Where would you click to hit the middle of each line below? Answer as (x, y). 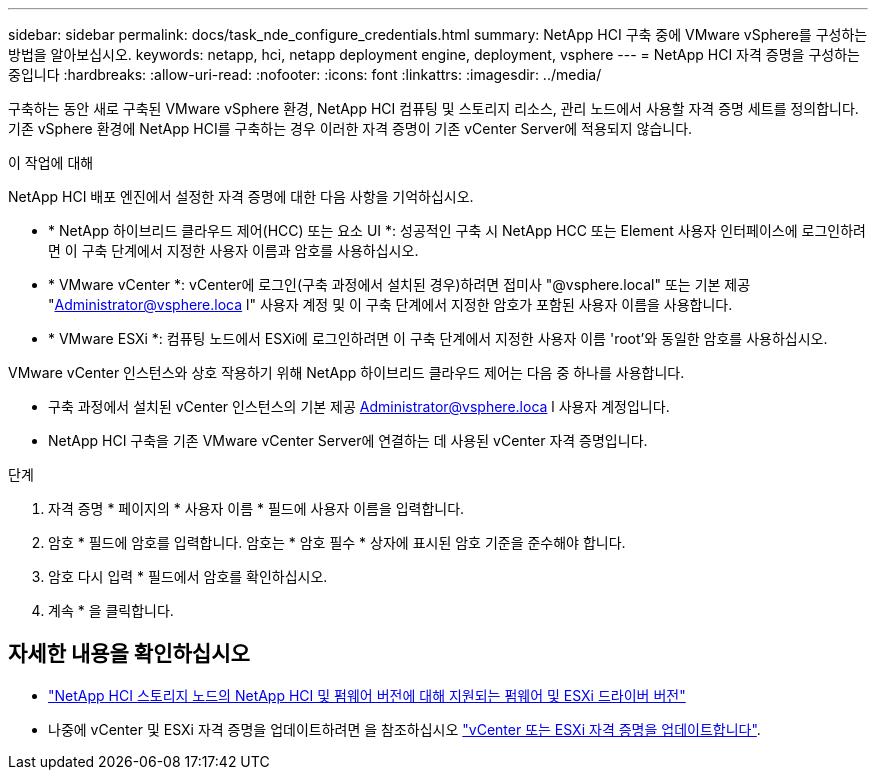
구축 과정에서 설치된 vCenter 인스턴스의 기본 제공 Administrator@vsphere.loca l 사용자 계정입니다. (359, 406)
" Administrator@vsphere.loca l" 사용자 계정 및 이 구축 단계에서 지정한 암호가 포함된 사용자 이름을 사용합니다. (390, 304)
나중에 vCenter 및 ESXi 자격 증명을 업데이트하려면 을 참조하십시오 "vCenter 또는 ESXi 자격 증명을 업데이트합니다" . (404, 729)
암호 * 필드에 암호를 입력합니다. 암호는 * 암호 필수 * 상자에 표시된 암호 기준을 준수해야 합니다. (337, 542)
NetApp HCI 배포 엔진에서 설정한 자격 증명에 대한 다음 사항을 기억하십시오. (241, 196)
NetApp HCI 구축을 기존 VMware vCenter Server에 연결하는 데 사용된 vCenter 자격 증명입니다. (348, 440)
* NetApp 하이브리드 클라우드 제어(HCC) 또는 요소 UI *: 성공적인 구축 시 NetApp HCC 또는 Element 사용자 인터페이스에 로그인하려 (457, 230)
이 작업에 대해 (51, 162)
